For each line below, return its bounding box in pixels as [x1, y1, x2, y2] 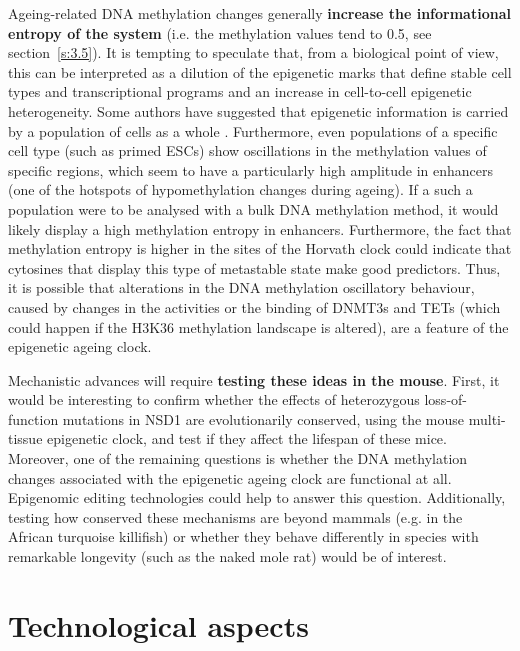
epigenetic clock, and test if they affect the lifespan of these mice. [47, 428, 447, 449]
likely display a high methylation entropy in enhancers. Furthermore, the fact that [8, 218, 512, 239]
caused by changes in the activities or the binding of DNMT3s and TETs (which [8, 296, 501, 317]
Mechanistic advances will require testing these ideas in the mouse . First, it [8, 369, 500, 390]
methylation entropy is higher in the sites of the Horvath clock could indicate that [8, 238, 512, 259]
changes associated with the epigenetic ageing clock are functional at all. [8, 467, 452, 488]
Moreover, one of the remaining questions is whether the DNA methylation [8, 448, 468, 469]
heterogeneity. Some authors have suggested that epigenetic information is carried [8, 100, 509, 121]
